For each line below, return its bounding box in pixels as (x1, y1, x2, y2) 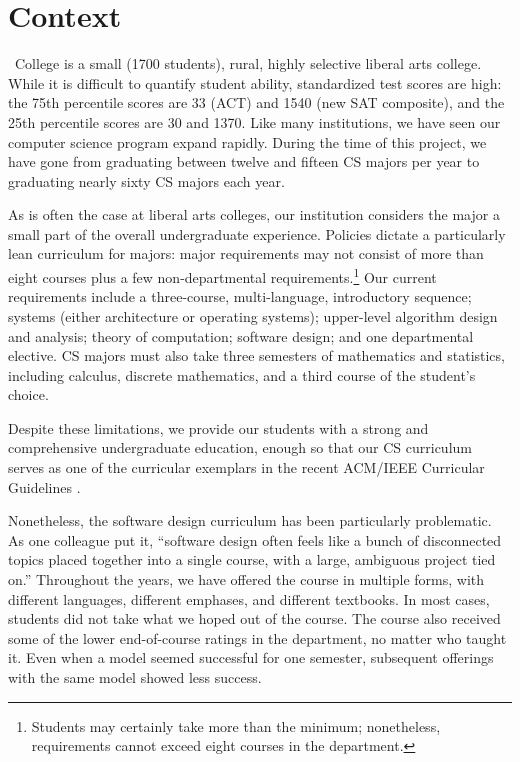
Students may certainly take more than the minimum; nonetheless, (31, 715, 441, 736)
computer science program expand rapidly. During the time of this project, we (8, 131, 487, 152)
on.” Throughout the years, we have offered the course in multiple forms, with (8, 569, 485, 590)
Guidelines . (8, 476, 81, 497)
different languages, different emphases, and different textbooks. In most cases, (8, 588, 490, 609)
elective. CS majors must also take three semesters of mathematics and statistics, (8, 345, 505, 366)
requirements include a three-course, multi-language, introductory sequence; (8, 286, 472, 307)
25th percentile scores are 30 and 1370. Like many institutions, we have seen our (8, 111, 501, 132)
